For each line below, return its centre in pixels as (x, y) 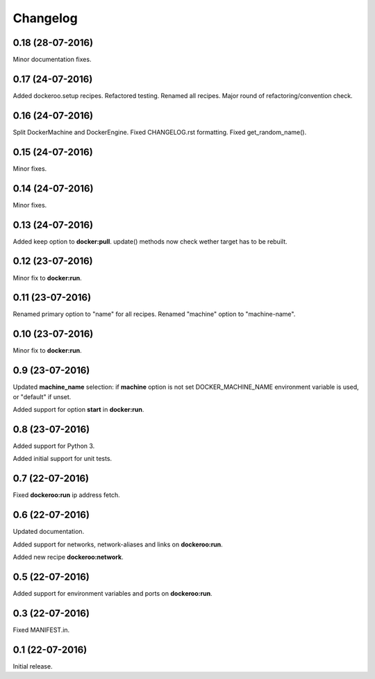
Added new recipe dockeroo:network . (68, 557)
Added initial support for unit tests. (62, 459)
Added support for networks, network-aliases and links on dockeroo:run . (118, 544)
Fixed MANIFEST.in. (41, 630)
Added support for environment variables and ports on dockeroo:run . (112, 593)
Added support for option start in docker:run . (78, 409)
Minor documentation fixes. (52, 60)
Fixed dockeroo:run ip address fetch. (67, 495)
